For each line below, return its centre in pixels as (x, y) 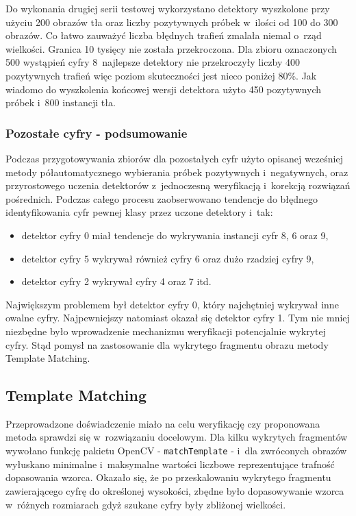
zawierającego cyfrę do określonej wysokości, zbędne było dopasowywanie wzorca (175, 490)
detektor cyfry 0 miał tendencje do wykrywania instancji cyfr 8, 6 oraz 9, (175, 235)
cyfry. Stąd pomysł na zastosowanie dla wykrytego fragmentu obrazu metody (167, 344)
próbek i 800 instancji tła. (61, 102)
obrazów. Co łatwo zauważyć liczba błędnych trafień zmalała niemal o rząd (164, 35)
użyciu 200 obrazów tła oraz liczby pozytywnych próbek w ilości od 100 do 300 (172, 22)
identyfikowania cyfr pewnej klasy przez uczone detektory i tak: (139, 212)
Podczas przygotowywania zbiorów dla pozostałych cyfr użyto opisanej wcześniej (174, 158)
